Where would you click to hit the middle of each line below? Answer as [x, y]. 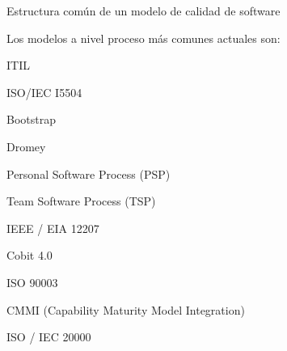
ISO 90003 [32, 282]
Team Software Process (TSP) [81, 201]
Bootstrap [31, 119]
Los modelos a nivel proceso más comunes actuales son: [143, 38]
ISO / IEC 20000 [49, 337]
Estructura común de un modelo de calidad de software [143, 11]
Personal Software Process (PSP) [89, 173]
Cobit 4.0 [30, 255]
